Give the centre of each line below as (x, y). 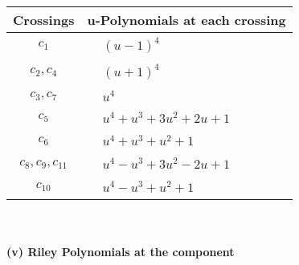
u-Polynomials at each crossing (186, 20)
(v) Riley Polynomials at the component (121, 252)
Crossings (44, 20)
